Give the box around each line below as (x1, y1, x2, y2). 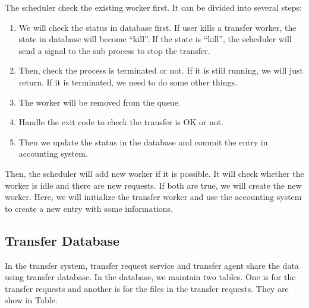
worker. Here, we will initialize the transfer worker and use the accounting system (5, 190, 302, 203)
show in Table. (5, 294, 58, 306)
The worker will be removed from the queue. (18, 96, 181, 108)
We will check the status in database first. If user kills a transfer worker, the (18, 21, 297, 33)
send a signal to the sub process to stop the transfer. (18, 44, 210, 56)
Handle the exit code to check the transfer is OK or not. (18, 116, 224, 128)
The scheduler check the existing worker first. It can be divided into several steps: (5, 1, 302, 13)
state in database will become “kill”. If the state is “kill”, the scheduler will (18, 33, 292, 45)
